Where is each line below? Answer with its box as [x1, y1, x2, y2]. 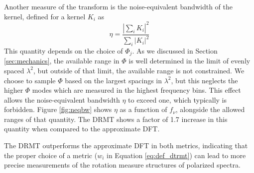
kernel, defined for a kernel [4, 11, 86, 21]
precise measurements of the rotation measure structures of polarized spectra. [4, 160, 241, 170]
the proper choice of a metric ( [4, 150, 98, 160]
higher [4, 85, 23, 95]
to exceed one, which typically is [128, 94, 227, 105]
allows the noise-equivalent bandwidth [4, 94, 120, 105]
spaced [4, 65, 24, 75]
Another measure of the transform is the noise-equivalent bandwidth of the [4, 1, 233, 11]
